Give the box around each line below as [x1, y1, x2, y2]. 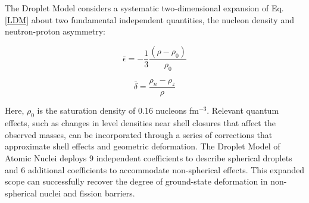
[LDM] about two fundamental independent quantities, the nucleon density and [5, 13, 294, 26]
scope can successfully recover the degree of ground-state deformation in [5, 175, 268, 188]
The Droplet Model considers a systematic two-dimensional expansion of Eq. [5, 2, 284, 14]
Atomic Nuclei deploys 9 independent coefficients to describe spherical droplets [5, 152, 292, 164]
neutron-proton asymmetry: [5, 25, 105, 38]
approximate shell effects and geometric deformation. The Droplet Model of [5, 140, 280, 152]
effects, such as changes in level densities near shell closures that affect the [5, 117, 276, 129]
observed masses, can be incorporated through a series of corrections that [5, 128, 273, 140]
